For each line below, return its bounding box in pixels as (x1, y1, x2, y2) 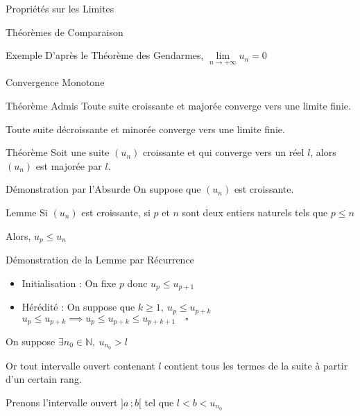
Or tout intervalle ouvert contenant (6, 358, 155, 372)
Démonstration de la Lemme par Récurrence (6, 252, 194, 267)
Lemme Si (6, 205, 48, 219)
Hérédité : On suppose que (22, 300, 135, 314)
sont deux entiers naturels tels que (182, 205, 328, 219)
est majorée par (35, 158, 102, 173)
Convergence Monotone (6, 75, 105, 89)
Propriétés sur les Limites (6, 1, 114, 15)
